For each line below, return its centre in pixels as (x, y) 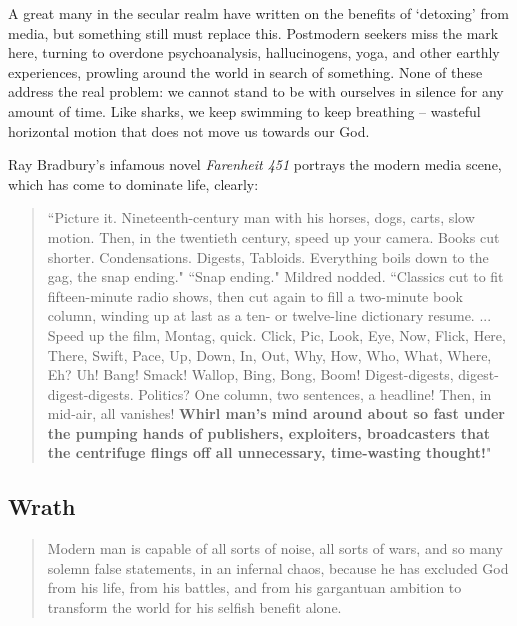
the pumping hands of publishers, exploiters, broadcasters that (269, 432)
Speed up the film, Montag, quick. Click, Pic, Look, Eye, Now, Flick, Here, (276, 334)
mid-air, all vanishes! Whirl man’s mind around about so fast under (276, 413)
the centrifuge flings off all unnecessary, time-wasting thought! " (269, 452)
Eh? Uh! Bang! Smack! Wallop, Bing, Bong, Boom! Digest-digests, (250, 374)
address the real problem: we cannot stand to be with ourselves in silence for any (256, 91)
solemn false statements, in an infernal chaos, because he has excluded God (278, 567)
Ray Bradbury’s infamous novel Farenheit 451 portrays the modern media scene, (255, 164)
